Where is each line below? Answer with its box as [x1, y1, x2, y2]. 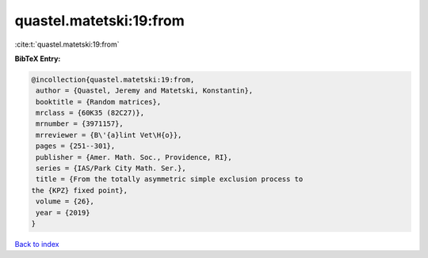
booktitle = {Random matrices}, [36, 97, 162, 106]
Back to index [14, 239, 59, 249]
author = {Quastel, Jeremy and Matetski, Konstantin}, [36, 86, 254, 95]
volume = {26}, [36, 197, 95, 206]
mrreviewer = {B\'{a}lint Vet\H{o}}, [36, 131, 182, 139]
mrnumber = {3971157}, [36, 120, 124, 128]
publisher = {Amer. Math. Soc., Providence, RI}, [36, 153, 233, 161]
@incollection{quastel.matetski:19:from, [31, 75, 195, 84]
